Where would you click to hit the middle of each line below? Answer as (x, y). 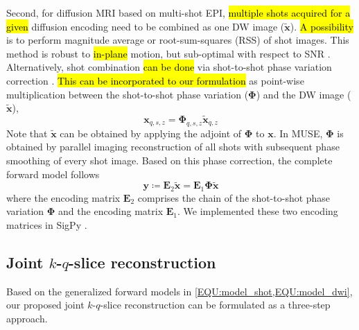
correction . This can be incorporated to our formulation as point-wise (155, 80)
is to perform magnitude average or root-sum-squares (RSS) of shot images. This (178, 40)
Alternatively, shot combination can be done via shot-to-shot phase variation (169, 67)
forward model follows (53, 174)
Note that (27, 133)
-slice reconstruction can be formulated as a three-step (215, 305)
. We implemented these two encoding (257, 211)
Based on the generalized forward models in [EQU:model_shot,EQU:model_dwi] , (179, 291)
